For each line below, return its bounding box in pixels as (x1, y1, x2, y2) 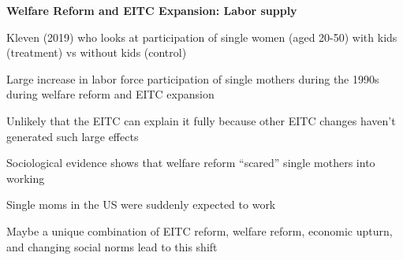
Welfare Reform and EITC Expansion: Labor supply (6, 2, 297, 18)
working (6, 169, 45, 186)
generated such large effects (6, 128, 139, 144)
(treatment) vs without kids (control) (6, 44, 187, 61)
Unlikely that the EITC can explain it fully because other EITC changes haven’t (6, 112, 396, 128)
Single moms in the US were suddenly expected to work (6, 196, 276, 213)
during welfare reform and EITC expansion (6, 86, 215, 102)
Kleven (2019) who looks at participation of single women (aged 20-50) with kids (6, 28, 397, 45)
